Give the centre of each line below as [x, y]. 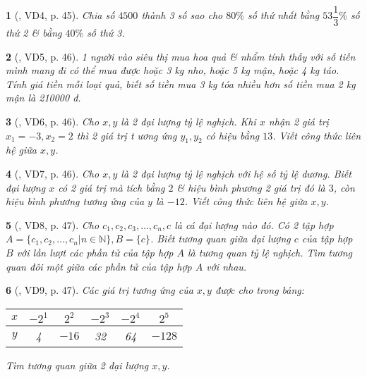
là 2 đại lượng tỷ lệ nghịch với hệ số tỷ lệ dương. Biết [236, 174]
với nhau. [227, 266]
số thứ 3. [106, 33]
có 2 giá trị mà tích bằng [112, 187]
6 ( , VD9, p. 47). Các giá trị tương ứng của [100, 290]
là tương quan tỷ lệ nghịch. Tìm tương [270, 252]
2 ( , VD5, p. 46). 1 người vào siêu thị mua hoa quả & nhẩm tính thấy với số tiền [181, 56]
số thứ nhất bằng [283, 15]
